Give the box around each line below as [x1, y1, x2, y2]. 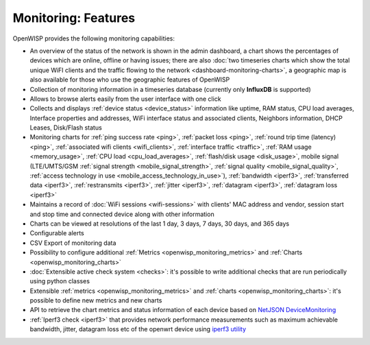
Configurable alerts [29, 229, 85, 237]
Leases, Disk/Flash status [29, 123, 102, 132]
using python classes [29, 277, 90, 285]
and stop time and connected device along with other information [29, 210, 215, 218]
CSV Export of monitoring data [29, 239, 116, 247]
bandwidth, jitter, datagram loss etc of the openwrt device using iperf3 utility [29, 325, 247, 333]
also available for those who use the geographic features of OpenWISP [29, 75, 230, 84]
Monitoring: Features [12, 10, 136, 25]
